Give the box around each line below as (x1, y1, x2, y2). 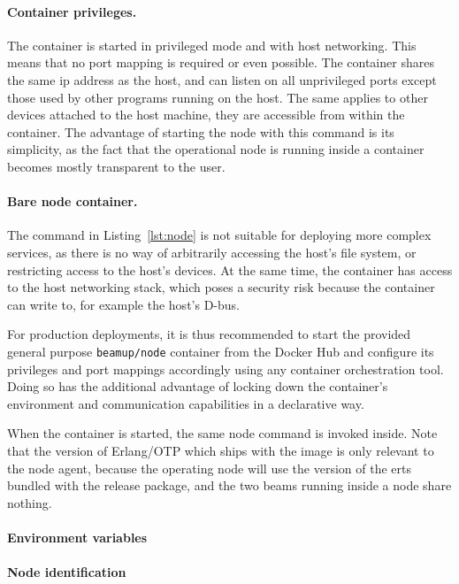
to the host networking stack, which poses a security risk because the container (7, 278, 435, 296)
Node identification (7, 563, 126, 581)
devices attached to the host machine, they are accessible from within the (7, 105, 405, 124)
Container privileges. (7, 2, 137, 20)
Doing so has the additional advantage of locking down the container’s (7, 377, 388, 396)
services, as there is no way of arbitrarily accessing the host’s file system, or (7, 242, 417, 261)
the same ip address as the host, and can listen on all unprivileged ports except (7, 70, 437, 88)
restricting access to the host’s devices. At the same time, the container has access (7, 260, 453, 279)
